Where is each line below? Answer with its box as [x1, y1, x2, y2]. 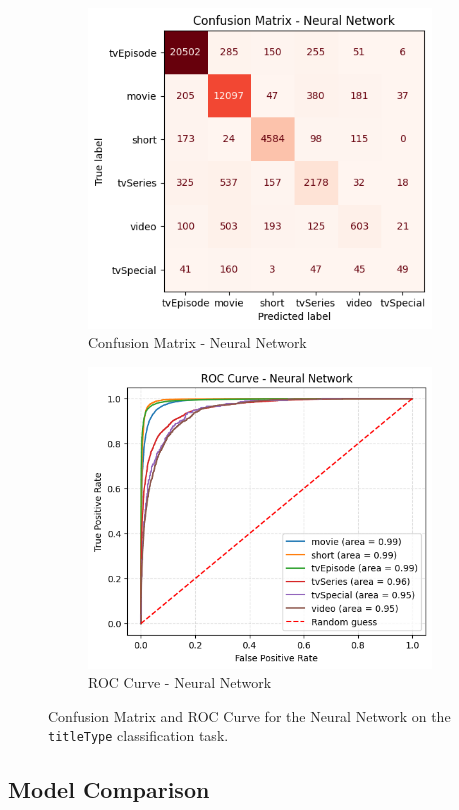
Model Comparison [8, 774, 210, 805]
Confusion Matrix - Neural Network [88, 332, 307, 353]
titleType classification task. [48, 725, 229, 746]
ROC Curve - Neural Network [88, 672, 272, 693]
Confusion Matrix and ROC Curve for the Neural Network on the [48, 705, 451, 726]
